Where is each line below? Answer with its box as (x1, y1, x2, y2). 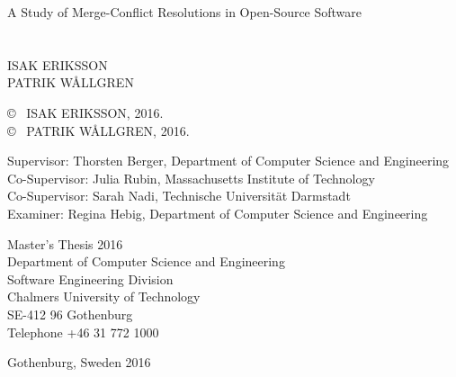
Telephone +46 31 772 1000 (7, 322, 159, 341)
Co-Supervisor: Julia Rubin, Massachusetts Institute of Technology (7, 168, 375, 187)
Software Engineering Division (7, 269, 174, 288)
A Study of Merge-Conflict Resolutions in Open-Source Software (7, 3, 362, 21)
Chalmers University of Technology (7, 287, 201, 306)
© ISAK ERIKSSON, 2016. (7, 103, 164, 121)
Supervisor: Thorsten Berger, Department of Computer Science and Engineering (7, 151, 450, 170)
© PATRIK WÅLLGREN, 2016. (7, 121, 190, 139)
